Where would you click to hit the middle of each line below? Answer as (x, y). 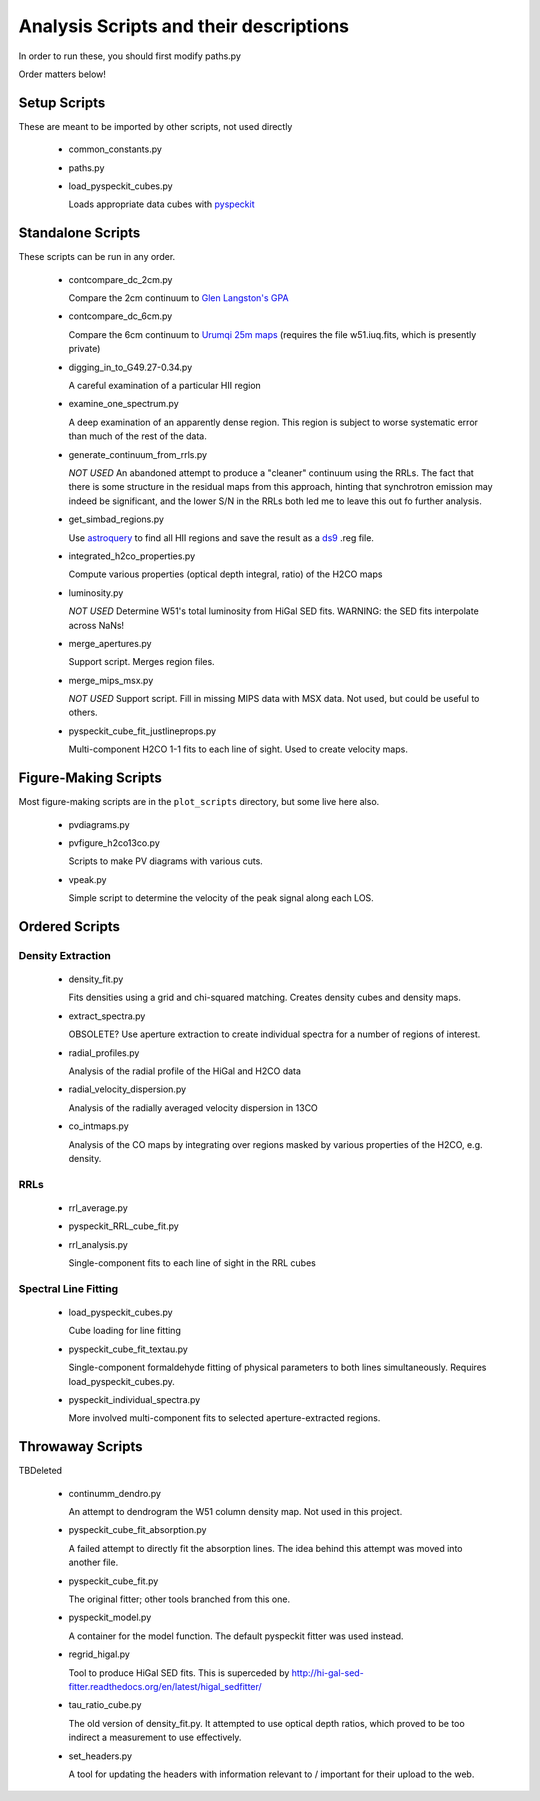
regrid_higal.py (99, 1654)
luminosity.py (96, 592)
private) (84, 349)
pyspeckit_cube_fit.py (113, 1581)
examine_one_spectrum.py (123, 404)
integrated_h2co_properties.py (132, 556)
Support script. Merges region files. (141, 662)
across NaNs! (96, 625)
